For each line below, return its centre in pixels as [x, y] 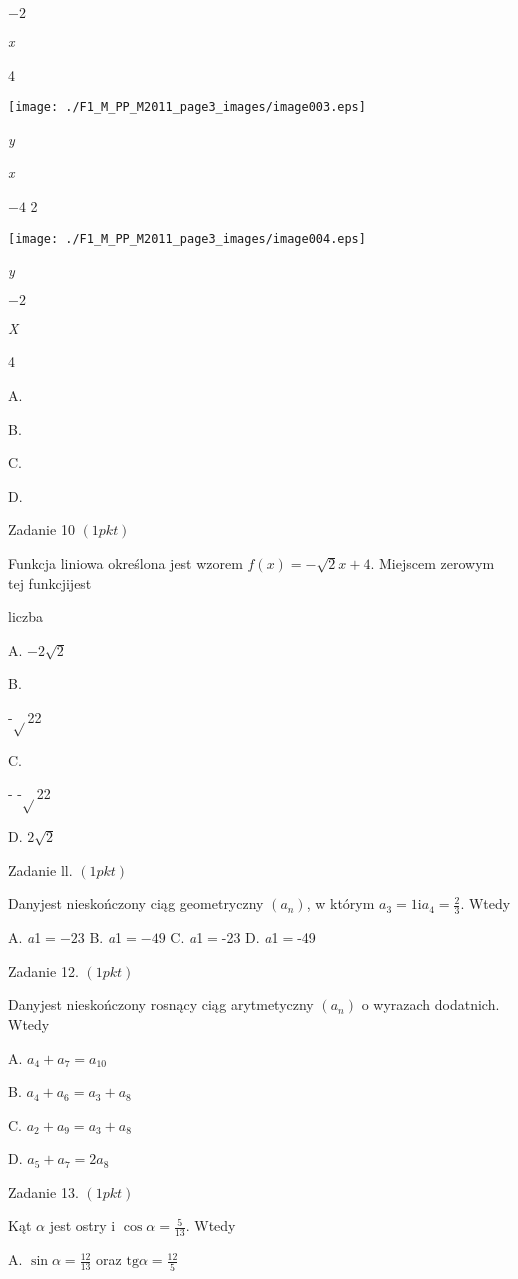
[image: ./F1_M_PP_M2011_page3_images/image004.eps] [187, 238]
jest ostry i [82, 1225]
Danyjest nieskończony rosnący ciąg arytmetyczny [161, 1004]
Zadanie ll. [40, 869]
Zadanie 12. [43, 970]
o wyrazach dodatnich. [430, 1004]
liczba [25, 616]
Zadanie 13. [43, 1191]
